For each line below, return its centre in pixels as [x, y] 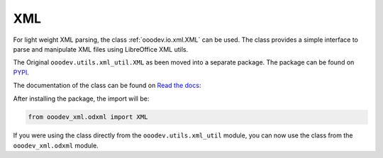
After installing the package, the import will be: [81, 98]
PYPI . [21, 72]
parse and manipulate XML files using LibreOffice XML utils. [100, 49]
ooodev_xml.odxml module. [56, 145]
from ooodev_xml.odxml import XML [88, 117]
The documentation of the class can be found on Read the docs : [107, 86]
